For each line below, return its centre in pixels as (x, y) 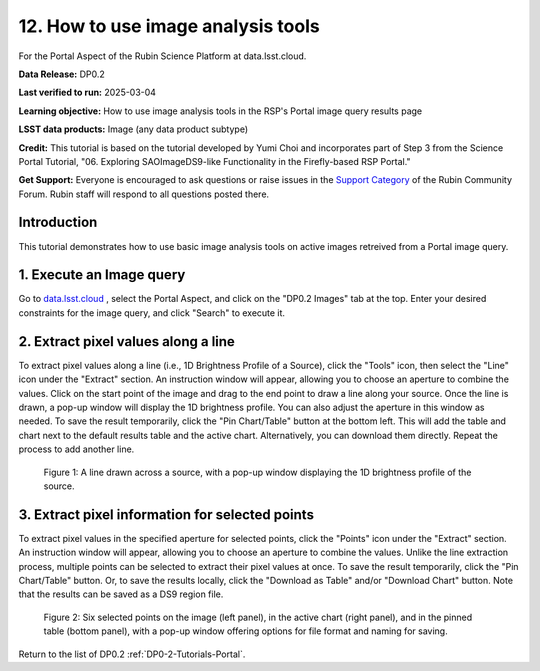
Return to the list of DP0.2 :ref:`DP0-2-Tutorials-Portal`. (132, 654)
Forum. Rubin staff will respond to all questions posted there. (144, 194)
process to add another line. (76, 449)
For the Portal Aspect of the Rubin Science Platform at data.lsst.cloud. (162, 56)
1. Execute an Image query (102, 275)
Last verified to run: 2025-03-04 (87, 92)
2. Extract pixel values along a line (126, 341)
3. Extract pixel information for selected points (166, 514)
